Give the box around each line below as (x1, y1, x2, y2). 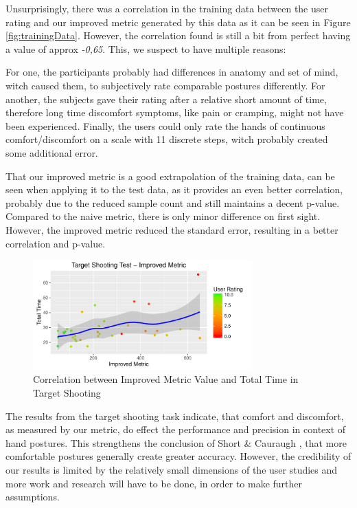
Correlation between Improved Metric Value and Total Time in (33, 372, 299, 386)
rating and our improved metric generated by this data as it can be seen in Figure (5, 14, 351, 29)
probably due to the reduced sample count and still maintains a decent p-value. (5, 195, 340, 210)
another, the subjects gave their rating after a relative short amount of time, (5, 91, 327, 106)
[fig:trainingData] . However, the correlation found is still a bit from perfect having (5, 28, 351, 43)
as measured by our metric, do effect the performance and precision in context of (5, 422, 346, 437)
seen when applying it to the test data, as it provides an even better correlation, (5, 182, 343, 197)
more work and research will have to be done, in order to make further (5, 476, 303, 490)
